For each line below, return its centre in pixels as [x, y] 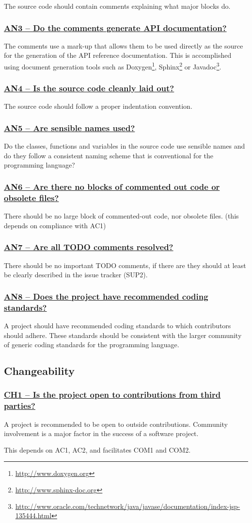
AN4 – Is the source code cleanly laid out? [89, 88]
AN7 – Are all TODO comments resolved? [89, 247]
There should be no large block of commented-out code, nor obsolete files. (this [121, 216]
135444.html [33, 515]
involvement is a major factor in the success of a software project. [101, 433]
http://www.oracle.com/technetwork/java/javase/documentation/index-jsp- [128, 506]
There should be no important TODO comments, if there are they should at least [125, 265]
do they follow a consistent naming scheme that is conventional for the [109, 155]
